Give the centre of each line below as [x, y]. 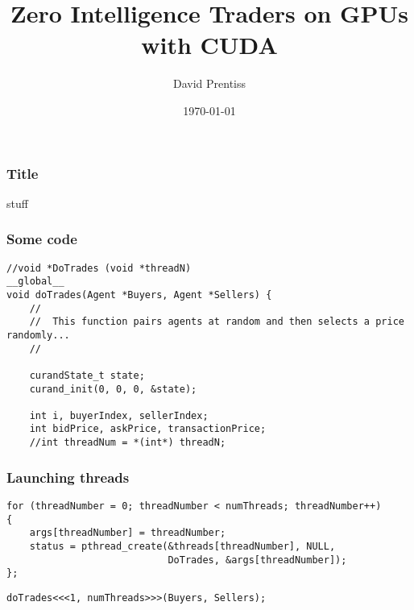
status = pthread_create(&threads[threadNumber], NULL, [182, 546]
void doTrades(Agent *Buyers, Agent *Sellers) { [139, 295]
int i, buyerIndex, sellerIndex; [119, 415]
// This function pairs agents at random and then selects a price [217, 322]
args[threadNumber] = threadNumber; [128, 533]
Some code [42, 239]
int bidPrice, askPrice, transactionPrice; [148, 429]
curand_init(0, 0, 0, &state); [113, 389]
